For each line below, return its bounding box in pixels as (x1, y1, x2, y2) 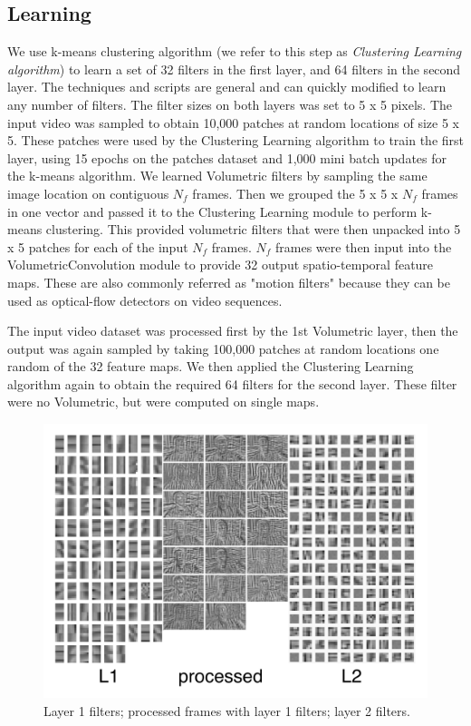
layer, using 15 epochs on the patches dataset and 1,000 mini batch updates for (7, 148, 447, 167)
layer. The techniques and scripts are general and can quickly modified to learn (7, 77, 447, 96)
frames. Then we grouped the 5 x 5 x (192, 183, 399, 202)
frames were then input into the (275, 237, 452, 256)
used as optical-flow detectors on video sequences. (7, 290, 283, 309)
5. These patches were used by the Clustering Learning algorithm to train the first (7, 131, 465, 150)
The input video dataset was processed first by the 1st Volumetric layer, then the (7, 321, 458, 340)
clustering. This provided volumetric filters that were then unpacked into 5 (45, 220, 461, 239)
